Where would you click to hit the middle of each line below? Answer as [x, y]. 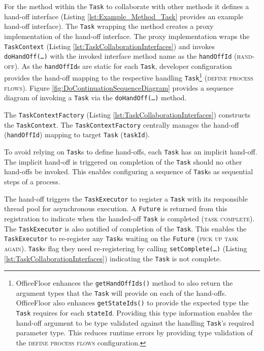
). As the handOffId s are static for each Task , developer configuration [123, 66]
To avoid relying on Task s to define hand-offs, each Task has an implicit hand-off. [131, 151]
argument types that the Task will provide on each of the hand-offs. [121, 292]
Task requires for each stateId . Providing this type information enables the [134, 313]
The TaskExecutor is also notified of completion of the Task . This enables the [125, 228]
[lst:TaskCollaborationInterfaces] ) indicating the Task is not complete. [113, 258]
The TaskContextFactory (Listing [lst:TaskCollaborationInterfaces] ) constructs [127, 115]
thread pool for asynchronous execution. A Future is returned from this [116, 208]
